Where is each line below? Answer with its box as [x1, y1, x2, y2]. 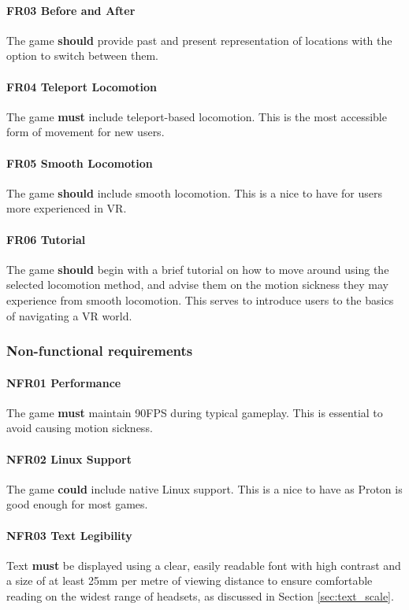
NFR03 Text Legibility [6, 527, 132, 543]
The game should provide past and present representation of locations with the [6, 31, 392, 48]
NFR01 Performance [6, 374, 121, 390]
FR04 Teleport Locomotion [6, 78, 158, 94]
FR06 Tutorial [6, 231, 86, 247]
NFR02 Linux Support [6, 450, 132, 467]
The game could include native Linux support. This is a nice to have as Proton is [6, 480, 403, 497]
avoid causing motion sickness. [6, 420, 153, 436]
